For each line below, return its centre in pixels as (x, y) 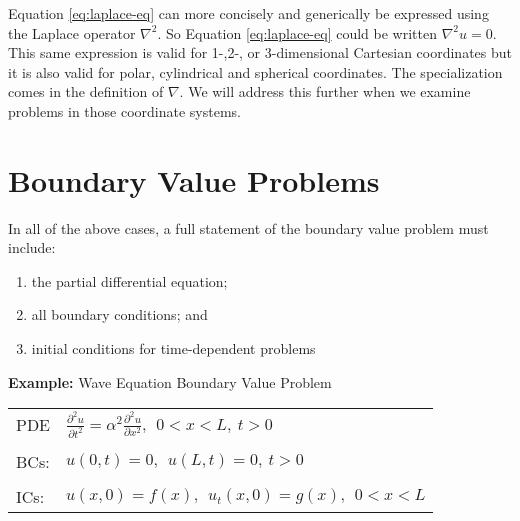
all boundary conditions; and (119, 314)
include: (32, 247)
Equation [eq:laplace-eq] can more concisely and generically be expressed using (248, 13)
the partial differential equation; (129, 280)
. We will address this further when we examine (325, 91)
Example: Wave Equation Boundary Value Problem (170, 381)
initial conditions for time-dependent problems (173, 348)
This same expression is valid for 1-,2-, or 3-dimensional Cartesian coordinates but (260, 52)
